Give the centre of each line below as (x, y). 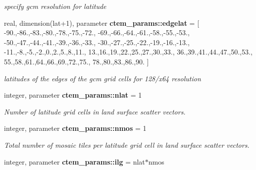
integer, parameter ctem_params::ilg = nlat (75, 161)
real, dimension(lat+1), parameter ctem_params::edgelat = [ (102, 23)
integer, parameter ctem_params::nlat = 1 (73, 95)
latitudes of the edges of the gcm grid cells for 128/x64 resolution (102, 78)
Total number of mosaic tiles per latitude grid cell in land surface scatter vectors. (127, 144)
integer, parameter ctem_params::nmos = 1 (75, 128)
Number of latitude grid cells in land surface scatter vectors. (95, 111)
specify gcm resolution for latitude (55, 6)
